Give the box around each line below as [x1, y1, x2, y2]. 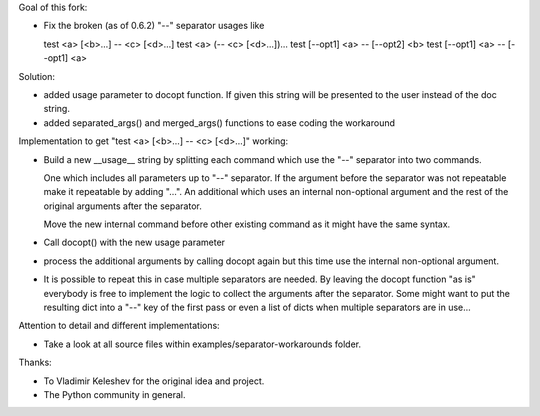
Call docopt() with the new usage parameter [43, 236, 225, 249]
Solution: [18, 70, 55, 82]
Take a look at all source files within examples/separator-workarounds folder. [43, 338, 362, 350]
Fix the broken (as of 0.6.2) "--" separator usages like [43, 20, 265, 32]
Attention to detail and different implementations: [18, 320, 220, 332]
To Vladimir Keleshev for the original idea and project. [43, 375, 265, 387]
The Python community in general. [43, 388, 186, 400]
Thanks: [18, 356, 52, 369]
